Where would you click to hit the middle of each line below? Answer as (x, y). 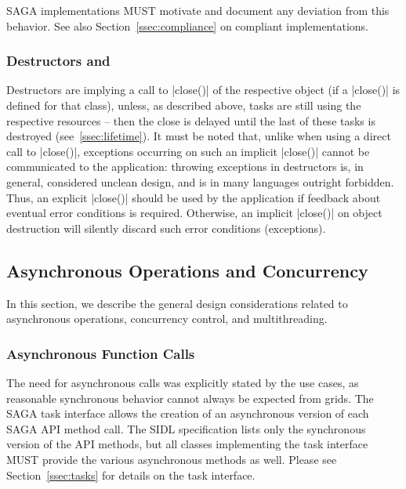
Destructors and (58, 61)
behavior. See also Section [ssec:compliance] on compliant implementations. (187, 25)
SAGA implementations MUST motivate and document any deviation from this (198, 10)
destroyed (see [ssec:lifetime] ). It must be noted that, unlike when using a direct (199, 136)
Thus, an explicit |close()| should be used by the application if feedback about (194, 197)
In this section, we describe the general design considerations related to (177, 303)
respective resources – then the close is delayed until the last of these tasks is (191, 120)
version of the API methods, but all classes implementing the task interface (187, 444)
